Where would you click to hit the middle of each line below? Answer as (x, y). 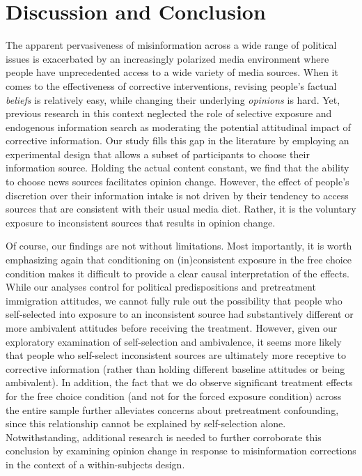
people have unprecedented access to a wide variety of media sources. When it (172, 72)
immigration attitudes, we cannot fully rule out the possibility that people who (174, 300)
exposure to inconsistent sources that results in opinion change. (141, 222)
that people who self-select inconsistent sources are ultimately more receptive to (176, 355)
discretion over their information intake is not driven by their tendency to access (177, 195)
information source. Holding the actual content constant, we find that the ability (178, 168)
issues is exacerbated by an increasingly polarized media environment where (167, 58)
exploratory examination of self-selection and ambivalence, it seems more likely (174, 341)
